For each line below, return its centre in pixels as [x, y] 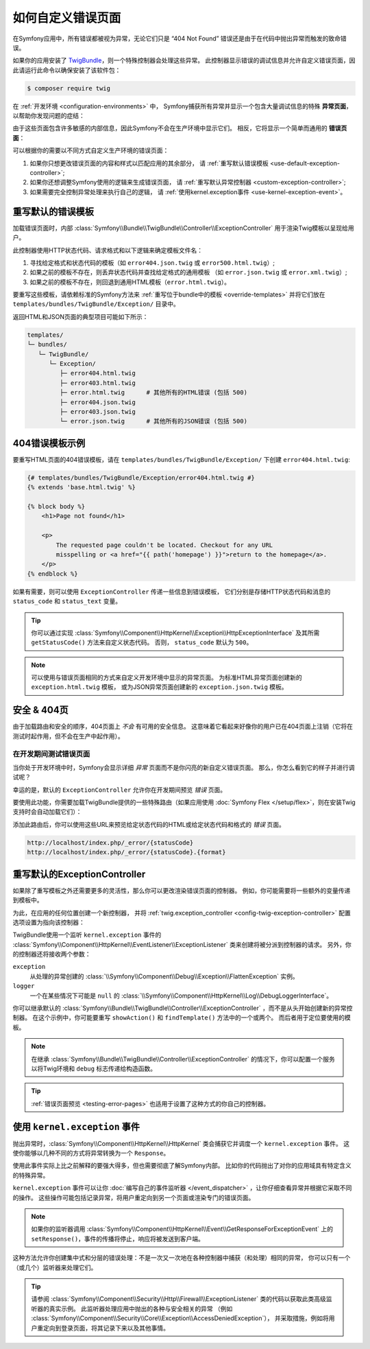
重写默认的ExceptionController [79, 874]
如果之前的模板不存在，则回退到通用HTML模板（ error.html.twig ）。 [130, 282]
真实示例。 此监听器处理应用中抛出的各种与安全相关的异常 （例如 [141, 1309]
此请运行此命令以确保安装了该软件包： [67, 70]
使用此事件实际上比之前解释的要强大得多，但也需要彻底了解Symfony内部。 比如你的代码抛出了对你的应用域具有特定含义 [182, 1166]
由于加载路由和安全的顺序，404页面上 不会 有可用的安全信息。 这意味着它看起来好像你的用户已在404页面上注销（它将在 [183, 727]
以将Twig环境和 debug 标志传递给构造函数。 [94, 1068]
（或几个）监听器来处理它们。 [55, 1267]
